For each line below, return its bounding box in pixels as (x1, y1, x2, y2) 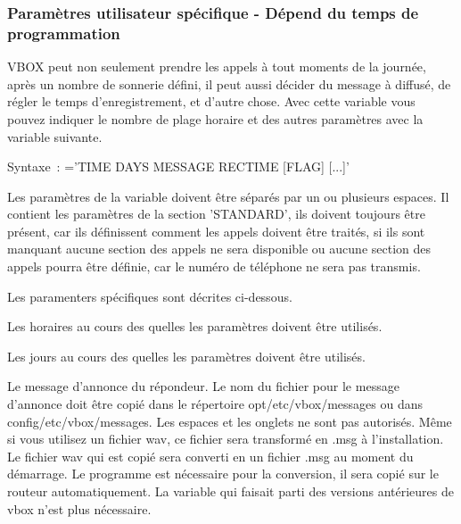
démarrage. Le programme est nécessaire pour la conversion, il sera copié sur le (7, 464, 439, 483)
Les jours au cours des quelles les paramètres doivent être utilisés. (7, 346, 366, 365)
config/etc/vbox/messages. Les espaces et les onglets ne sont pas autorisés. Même (7, 412, 452, 430)
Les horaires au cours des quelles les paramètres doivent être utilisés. (7, 317, 383, 336)
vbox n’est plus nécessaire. (7, 499, 152, 518)
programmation (7, 21, 120, 44)
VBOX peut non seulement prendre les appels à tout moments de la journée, (7, 57, 426, 76)
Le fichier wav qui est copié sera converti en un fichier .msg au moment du (7, 446, 414, 465)
